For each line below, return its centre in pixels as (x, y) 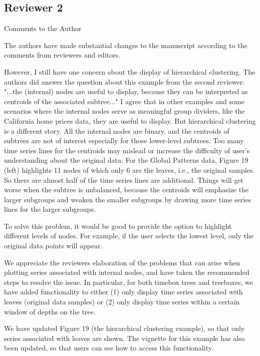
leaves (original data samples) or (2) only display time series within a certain (122, 302)
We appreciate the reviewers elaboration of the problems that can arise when (122, 262)
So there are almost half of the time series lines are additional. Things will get (124, 180)
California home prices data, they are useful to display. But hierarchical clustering (130, 120)
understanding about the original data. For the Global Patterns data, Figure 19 (126, 160)
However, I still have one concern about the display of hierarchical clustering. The (130, 71)
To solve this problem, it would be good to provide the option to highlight (118, 226)
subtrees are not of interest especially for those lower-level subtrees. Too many (124, 140)
